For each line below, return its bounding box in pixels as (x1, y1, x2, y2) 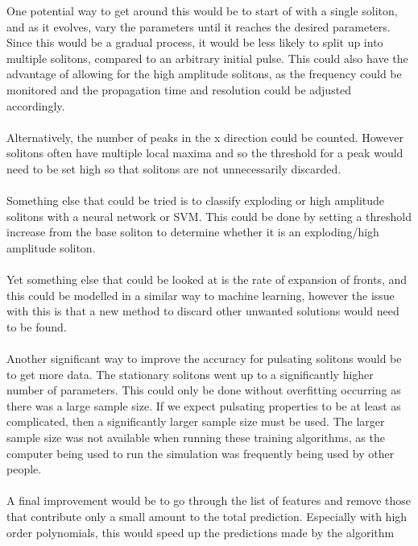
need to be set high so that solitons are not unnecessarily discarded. (6, 160, 341, 177)
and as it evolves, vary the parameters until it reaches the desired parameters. (6, 18, 391, 35)
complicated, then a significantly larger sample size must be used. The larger (6, 413, 385, 430)
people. (6, 461, 42, 477)
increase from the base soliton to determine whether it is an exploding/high (6, 223, 379, 240)
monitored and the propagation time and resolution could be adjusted (6, 81, 352, 98)
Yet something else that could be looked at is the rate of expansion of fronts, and (6, 271, 408, 288)
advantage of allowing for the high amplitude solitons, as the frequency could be (6, 65, 402, 82)
